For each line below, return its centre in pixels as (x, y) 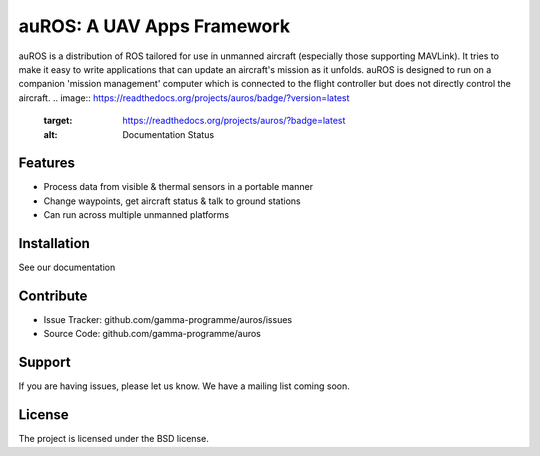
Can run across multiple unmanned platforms (136, 215)
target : (58, 121)
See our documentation (67, 267)
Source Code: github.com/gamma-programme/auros (152, 334)
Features (46, 163)
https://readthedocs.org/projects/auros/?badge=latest (234, 121)
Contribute (53, 295)
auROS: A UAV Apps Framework (154, 26)
